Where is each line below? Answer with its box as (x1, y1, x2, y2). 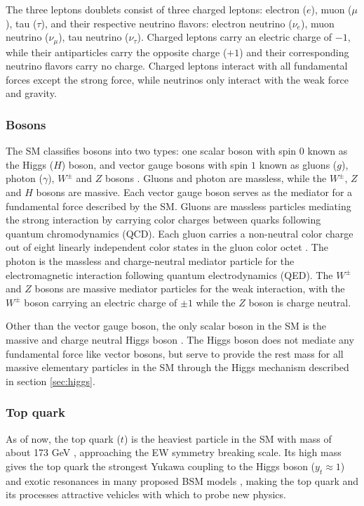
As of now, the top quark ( (6, 431, 121, 446)
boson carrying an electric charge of (24, 294, 177, 309)
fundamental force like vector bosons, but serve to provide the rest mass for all (6, 346, 344, 361)
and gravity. (6, 86, 57, 100)
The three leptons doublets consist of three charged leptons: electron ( (6, 2, 307, 16)
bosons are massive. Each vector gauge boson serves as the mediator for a (36, 185, 353, 200)
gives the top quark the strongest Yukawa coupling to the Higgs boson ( (6, 458, 316, 473)
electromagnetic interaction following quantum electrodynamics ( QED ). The (6, 267, 333, 282)
